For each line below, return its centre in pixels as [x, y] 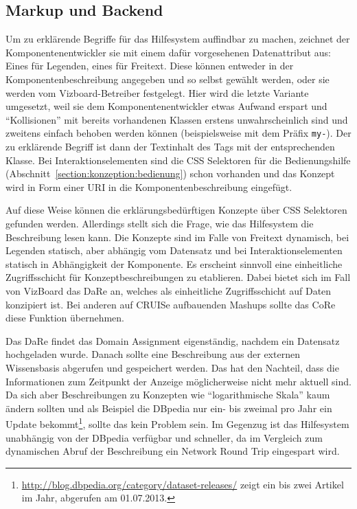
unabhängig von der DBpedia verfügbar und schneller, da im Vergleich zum [164, 437]
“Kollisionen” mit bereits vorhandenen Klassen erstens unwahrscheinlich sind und [177, 119]
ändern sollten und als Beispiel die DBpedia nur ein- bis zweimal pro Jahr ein [169, 408]
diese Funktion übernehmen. [65, 318]
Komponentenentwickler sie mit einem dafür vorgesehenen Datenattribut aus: [168, 52]
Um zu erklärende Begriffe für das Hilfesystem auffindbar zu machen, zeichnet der [178, 39]
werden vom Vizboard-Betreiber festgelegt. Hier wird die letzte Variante [157, 92]
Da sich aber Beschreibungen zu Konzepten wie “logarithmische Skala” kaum [168, 395]
